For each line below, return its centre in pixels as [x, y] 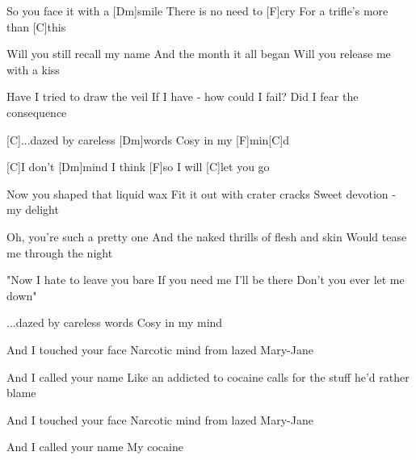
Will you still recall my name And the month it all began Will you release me [199, 54]
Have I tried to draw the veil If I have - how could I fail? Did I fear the [183, 96]
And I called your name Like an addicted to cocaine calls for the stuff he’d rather [208, 376]
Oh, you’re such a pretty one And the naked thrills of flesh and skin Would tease [207, 236]
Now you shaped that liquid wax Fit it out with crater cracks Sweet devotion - [201, 193]
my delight [33, 209]
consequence [37, 112]
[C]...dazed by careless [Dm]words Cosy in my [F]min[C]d [148, 139]
